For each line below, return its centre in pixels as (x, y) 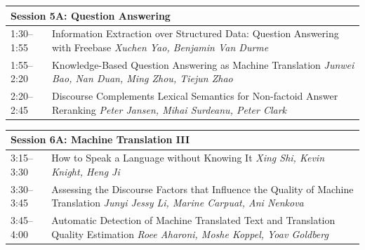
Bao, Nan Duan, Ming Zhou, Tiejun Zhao (142, 78)
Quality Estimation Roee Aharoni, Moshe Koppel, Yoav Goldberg (190, 233)
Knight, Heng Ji (86, 171)
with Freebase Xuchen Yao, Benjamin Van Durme (160, 47)
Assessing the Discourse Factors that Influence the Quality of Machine (203, 189)
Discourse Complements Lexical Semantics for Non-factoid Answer (195, 96)
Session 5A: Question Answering (91, 15)
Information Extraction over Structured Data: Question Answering (195, 33)
